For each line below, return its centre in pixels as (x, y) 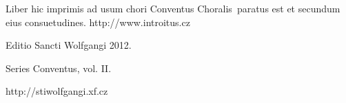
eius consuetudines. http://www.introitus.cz (98, 22)
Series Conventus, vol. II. (59, 68)
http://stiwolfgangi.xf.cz (57, 91)
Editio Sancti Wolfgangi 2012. (69, 45)
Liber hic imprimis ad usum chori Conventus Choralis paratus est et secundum (173, 8)
